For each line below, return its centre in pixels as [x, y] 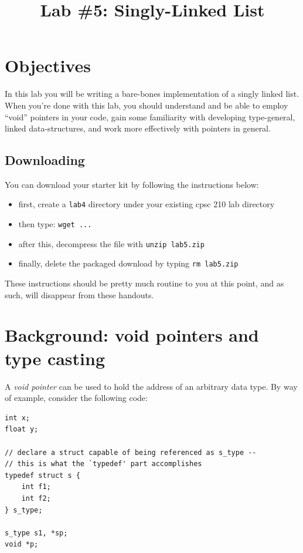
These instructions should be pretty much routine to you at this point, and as [144, 283]
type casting [55, 358]
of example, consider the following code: [76, 398]
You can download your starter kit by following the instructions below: [132, 184]
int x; [17, 418]
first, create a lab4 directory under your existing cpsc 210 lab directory [147, 204]
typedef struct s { [42, 475]
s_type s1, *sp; [36, 533]
